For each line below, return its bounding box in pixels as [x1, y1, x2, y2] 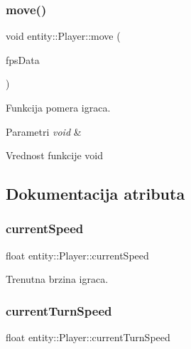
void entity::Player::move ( [6, 28, 121, 43]
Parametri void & [6, 124, 82, 139]
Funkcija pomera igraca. [6, 100, 111, 114]
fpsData [6, 52, 40, 67]
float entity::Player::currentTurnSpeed [6, 330, 170, 345]
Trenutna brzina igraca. [6, 272, 109, 286]
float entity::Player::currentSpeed [6, 247, 149, 262]
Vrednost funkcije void [6, 148, 104, 163]
